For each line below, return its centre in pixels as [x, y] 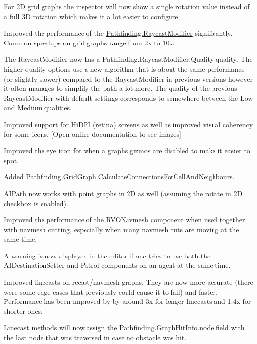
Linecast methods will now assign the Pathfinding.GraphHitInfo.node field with [124, 327]
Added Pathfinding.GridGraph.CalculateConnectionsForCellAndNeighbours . [119, 177]
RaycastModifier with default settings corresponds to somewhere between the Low [128, 98]
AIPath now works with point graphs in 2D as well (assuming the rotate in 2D [123, 193]
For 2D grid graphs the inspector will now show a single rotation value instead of [127, 6]
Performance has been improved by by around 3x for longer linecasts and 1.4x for [128, 301]
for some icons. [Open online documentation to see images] [93, 134]
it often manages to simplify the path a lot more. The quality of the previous [121, 88]
